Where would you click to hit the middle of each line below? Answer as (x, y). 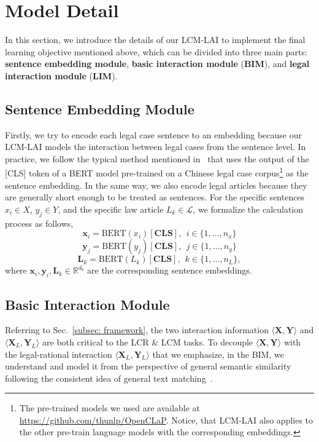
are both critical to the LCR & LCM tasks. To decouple (148, 341)
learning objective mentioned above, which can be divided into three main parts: (156, 51)
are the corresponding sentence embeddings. (170, 270)
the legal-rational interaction (59, 354)
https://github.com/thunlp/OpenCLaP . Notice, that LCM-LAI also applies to (166, 420)
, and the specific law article (111, 209)
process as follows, (39, 223)
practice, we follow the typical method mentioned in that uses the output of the (157, 158)
